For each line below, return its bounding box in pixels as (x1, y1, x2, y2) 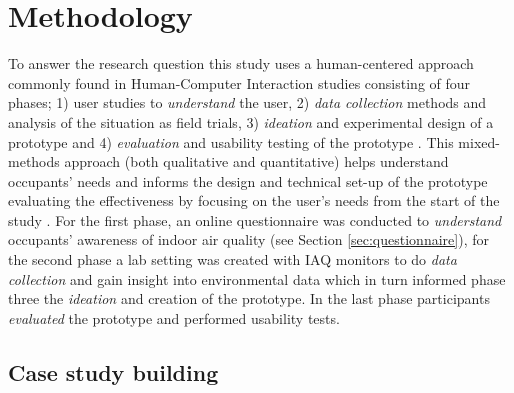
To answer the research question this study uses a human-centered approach (8, 53, 474, 74)
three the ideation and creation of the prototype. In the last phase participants (8, 288, 490, 309)
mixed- (458, 131, 500, 152)
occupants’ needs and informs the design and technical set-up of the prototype (8, 170, 488, 191)
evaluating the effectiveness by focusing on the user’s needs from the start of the (8, 190, 500, 211)
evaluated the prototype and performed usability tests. (8, 307, 340, 328)
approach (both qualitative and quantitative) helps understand (64, 151, 449, 172)
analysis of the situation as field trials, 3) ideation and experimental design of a (8, 111, 494, 132)
